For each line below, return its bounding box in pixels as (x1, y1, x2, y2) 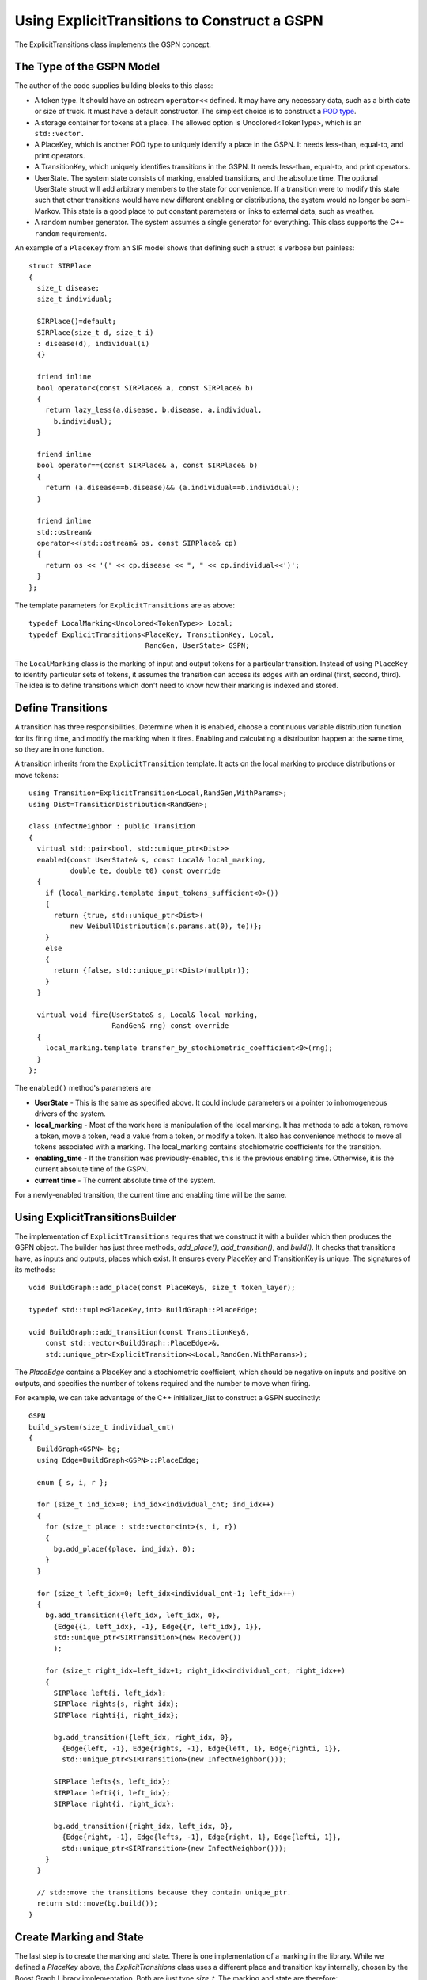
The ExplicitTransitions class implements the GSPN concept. (14, 40, 211, 49)
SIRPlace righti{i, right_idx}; (53, 1711, 179, 1719)
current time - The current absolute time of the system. (34, 1175, 216, 1185)
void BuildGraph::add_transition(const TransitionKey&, (28, 1327, 250, 1336)
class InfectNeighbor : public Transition (28, 822, 196, 831)
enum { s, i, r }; (36, 1478, 108, 1487)
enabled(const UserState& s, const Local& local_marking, (36, 855, 266, 864)
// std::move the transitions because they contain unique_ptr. (36, 1888, 292, 1897)
